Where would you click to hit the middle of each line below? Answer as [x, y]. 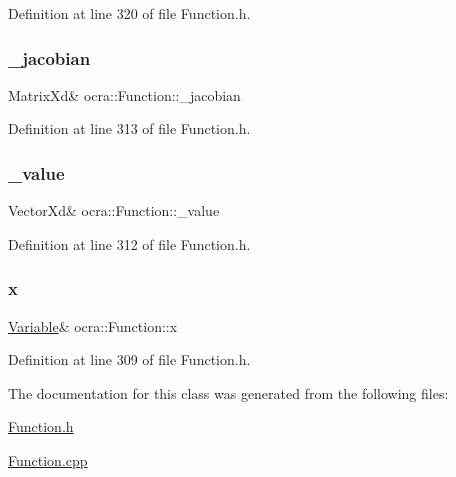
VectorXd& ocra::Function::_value [114, 210]
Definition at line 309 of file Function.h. [129, 359]
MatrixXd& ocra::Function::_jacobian [124, 94]
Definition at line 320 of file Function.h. [129, 13]
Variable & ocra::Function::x [93, 325]
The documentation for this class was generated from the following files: [228, 392]
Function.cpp [48, 460]
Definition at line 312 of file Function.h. [129, 243]
